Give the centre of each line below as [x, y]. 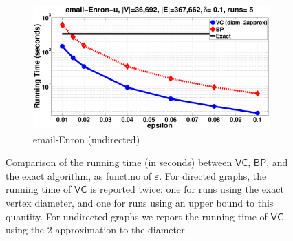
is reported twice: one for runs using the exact [187, 189]
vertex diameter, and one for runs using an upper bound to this [140, 203]
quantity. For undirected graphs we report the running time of [137, 216]
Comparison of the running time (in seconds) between [119, 162]
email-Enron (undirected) [87, 139]
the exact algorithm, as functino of [79, 175]
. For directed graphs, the [213, 175]
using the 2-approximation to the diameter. [97, 230]
